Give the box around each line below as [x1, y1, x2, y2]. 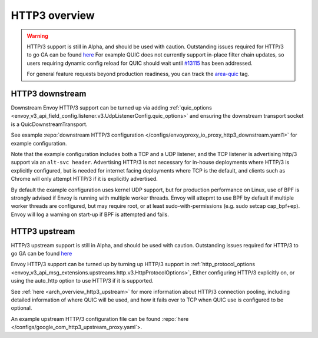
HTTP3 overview [11, 9, 95, 22]
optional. [11, 304, 32, 312]
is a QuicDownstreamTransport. [11, 121, 88, 128]
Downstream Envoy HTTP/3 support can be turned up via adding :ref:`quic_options [11, 104, 212, 111]
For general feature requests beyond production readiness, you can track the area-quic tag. [26, 71, 250, 78]
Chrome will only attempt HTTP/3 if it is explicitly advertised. [11, 175, 158, 183]
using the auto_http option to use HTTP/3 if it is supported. [11, 277, 154, 284]
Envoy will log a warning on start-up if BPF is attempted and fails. [11, 211, 169, 218]
